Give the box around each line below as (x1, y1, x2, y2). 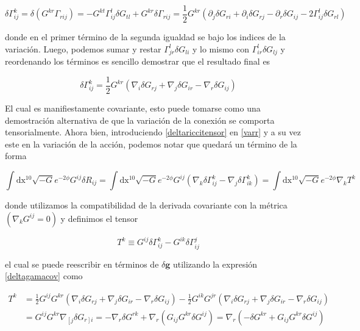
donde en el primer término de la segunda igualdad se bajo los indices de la (5, 30, 286, 43)
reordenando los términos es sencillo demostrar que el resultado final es (5, 55, 270, 68)
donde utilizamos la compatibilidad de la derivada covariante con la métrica (5, 199, 288, 212)
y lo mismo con (192, 42, 250, 55)
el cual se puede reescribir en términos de (5, 257, 159, 270)
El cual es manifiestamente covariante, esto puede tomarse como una (5, 102, 261, 115)
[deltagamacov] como (5, 269, 83, 282)
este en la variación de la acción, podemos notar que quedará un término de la (5, 137, 297, 150)
